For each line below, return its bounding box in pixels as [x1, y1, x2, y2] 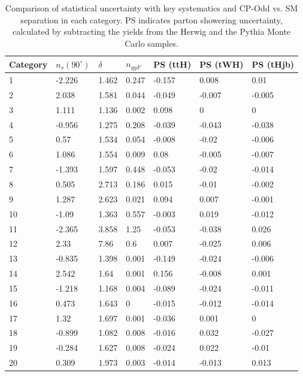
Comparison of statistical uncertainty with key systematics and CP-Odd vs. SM [5, 2, 298, 14]
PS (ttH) [153, 57, 192, 70]
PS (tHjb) [252, 57, 295, 70]
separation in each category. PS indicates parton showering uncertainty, [20, 13, 283, 26]
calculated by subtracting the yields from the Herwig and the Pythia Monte [13, 25, 291, 38]
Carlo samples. [125, 37, 178, 49]
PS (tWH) [199, 57, 244, 70]
